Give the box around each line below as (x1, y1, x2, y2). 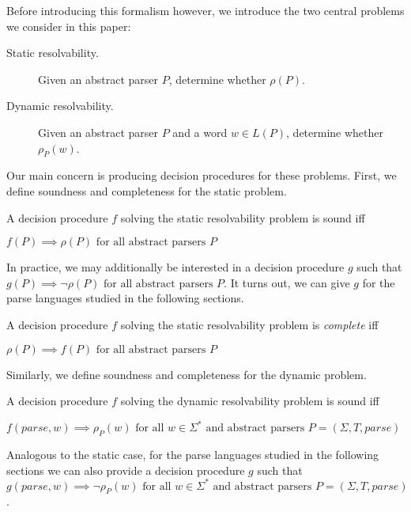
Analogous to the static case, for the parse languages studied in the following (6, 446, 379, 462)
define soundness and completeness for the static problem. (6, 182, 287, 199)
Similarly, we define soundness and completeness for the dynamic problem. (6, 366, 367, 382)
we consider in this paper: (6, 17, 131, 34)
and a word (172, 123, 228, 140)
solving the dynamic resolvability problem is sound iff (120, 393, 379, 409)
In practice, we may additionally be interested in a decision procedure (6, 259, 345, 275)
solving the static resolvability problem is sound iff (120, 209, 365, 226)
